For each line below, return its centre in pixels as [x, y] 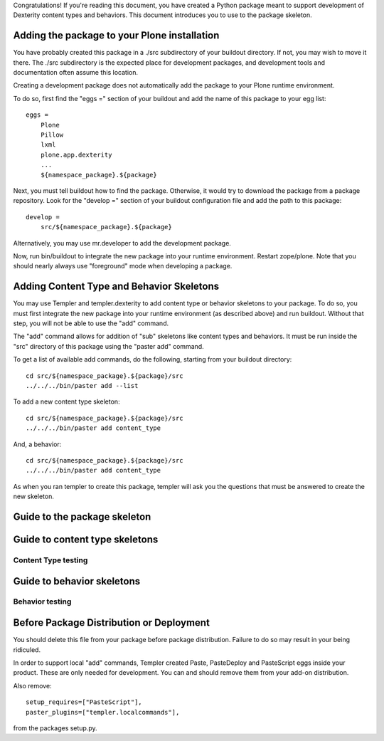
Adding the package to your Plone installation [116, 36]
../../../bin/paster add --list [82, 385]
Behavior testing [42, 601]
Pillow [52, 135]
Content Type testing [50, 560]
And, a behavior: [37, 444]
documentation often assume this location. [76, 73]
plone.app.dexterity [76, 154]
